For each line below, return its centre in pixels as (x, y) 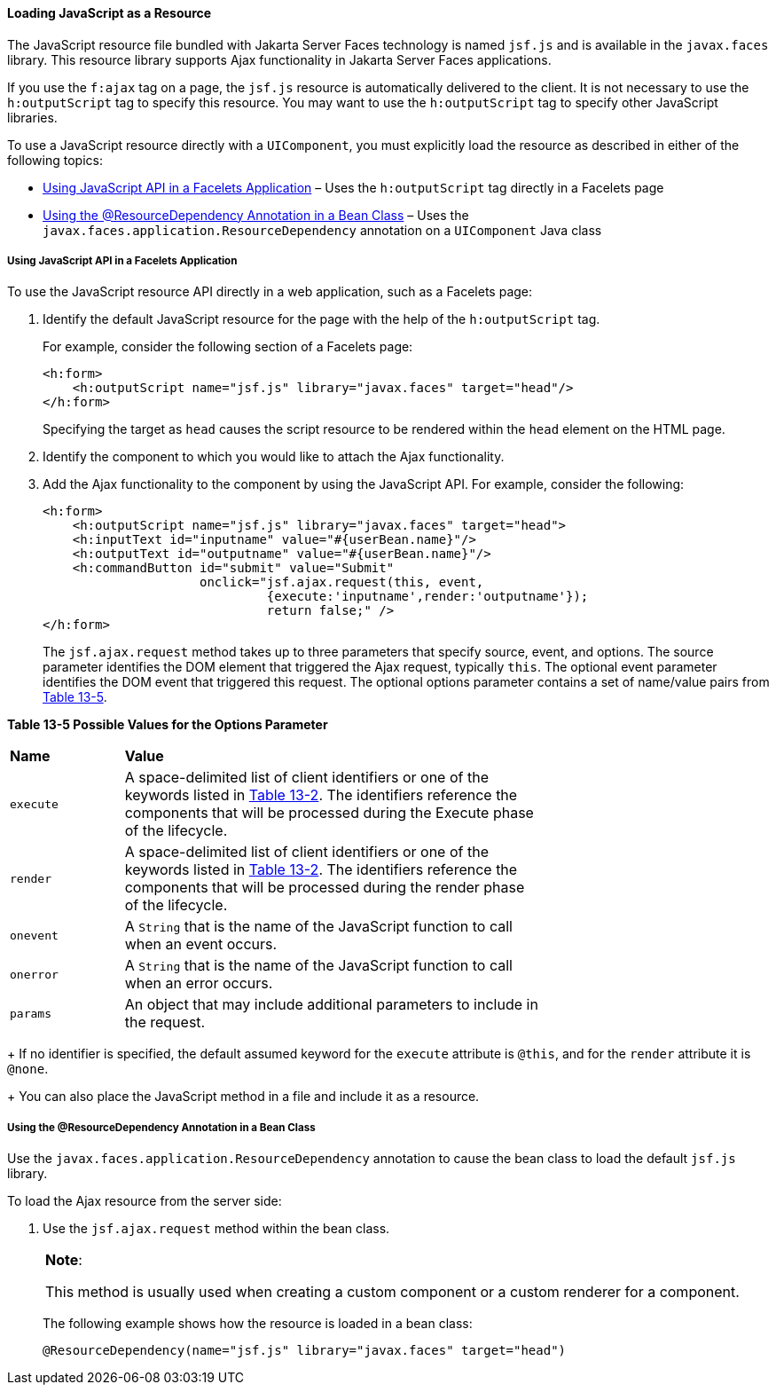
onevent (34, 935)
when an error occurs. (199, 983)
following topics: (55, 160)
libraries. (32, 117)
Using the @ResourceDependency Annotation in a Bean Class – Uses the (256, 215)
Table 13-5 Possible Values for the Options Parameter (168, 725)
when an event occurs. (201, 944)
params (31, 1013)
